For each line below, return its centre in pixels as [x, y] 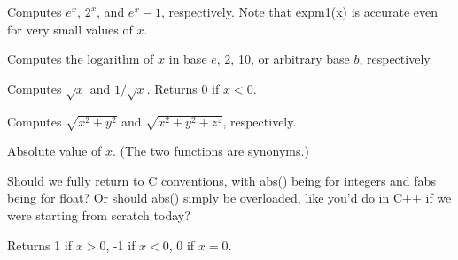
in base [188, 59]
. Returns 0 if [183, 88]
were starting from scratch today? [99, 215]
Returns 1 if [40, 245]
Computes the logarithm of [81, 59]
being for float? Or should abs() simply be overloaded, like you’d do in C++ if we [229, 198]
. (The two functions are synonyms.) [210, 151]
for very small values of [70, 29]
